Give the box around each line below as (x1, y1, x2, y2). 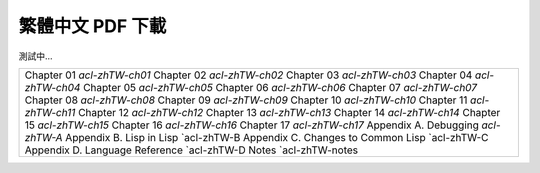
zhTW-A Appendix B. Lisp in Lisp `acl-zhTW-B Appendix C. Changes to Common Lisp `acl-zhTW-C (24, 130, 489, 144)
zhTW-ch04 (24, 80, 81, 94)
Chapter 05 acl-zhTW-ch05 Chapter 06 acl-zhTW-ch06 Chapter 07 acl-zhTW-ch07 (83, 80, 478, 94)
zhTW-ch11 (24, 105, 76, 119)
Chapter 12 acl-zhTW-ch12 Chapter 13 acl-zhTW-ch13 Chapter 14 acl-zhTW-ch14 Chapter (78, 105, 501, 119)
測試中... (18, 50, 54, 62)
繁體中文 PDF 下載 (18, 15, 167, 37)
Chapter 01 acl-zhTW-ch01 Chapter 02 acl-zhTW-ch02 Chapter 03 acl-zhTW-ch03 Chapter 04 (24, 68, 473, 82)
